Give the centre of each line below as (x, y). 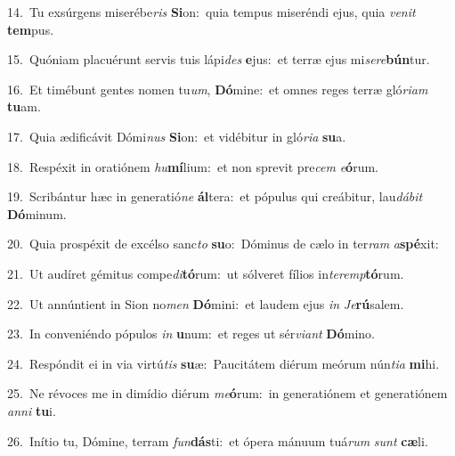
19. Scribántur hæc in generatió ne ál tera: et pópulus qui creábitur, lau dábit (215, 196)
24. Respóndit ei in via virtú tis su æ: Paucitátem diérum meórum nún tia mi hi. (223, 363)
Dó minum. (37, 213)
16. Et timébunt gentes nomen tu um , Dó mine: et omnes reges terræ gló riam (218, 89)
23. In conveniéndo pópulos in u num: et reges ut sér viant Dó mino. (191, 334)
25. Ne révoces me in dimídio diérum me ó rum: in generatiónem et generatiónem (227, 393)
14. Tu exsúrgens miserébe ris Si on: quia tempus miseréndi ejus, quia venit (211, 12)
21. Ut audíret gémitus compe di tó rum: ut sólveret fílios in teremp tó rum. (206, 273)
